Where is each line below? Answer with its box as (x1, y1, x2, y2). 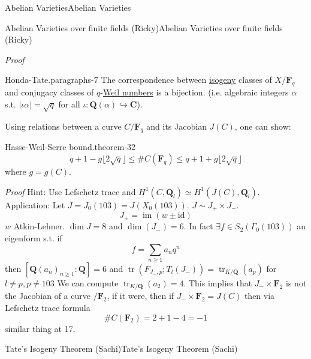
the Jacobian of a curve (5, 289, 90, 302)
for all (58, 97, 80, 110)
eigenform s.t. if (5, 232, 62, 244)
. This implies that (183, 276, 252, 289)
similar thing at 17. (5, 322, 76, 334)
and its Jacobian (146, 119, 207, 132)
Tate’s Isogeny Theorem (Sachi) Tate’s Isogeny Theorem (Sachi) (5, 342, 238, 355)
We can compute (57, 276, 119, 289)
